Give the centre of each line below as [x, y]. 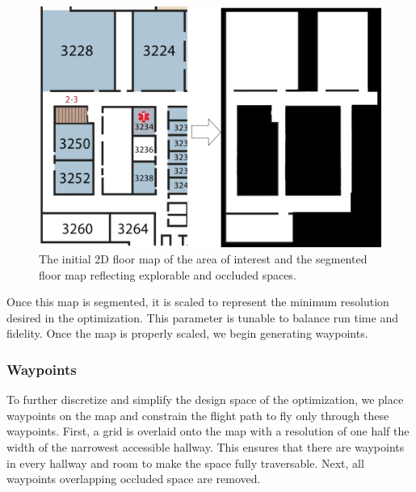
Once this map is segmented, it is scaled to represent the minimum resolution [198, 302]
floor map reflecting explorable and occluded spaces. [168, 274]
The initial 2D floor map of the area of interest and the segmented [203, 258]
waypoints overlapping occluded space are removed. [134, 479]
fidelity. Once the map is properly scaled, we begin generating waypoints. [187, 333]
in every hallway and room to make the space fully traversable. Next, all [185, 463]
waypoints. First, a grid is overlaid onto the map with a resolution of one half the [208, 431]
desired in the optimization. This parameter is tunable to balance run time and [202, 317]
